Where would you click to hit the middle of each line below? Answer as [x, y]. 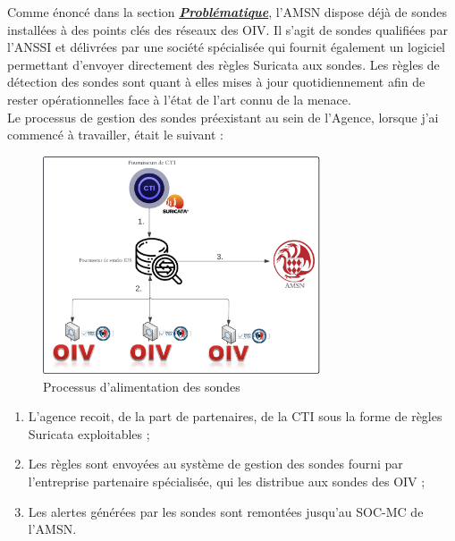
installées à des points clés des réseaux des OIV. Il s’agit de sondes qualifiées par [227, 29]
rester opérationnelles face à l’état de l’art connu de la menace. [179, 99]
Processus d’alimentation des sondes [142, 386]
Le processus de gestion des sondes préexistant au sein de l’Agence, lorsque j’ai [223, 117]
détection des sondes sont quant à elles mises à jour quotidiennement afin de [216, 82]
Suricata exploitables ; [89, 433]
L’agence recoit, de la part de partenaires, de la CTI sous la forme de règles [235, 416]
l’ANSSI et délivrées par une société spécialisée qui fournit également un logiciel [227, 47]
